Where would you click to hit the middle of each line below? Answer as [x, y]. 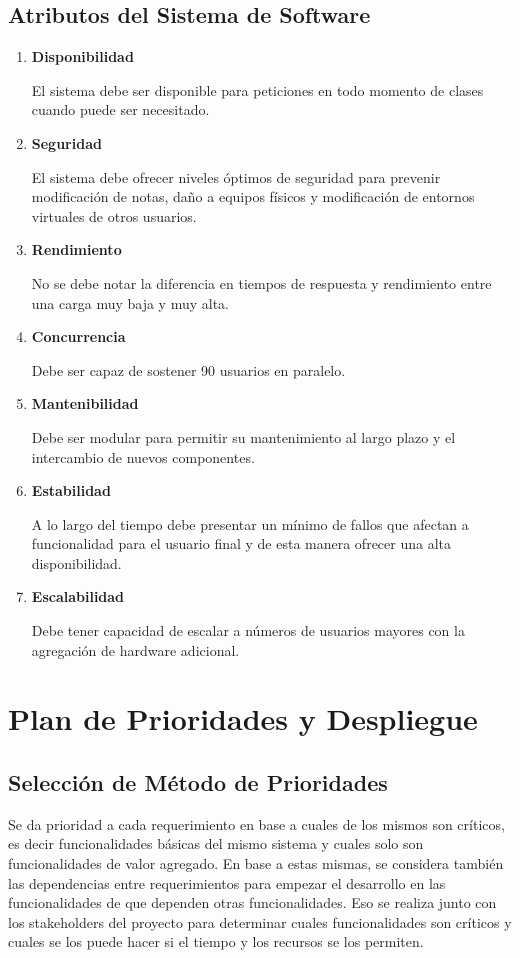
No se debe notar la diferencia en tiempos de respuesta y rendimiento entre [261, 282]
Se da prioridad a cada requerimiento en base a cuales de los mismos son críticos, [256, 823]
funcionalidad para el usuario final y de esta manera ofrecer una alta [241, 543]
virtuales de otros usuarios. [114, 215]
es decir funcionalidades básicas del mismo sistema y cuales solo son [216, 843]
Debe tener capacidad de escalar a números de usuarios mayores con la [248, 630]
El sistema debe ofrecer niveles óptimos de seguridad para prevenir [236, 176]
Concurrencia [78, 336]
